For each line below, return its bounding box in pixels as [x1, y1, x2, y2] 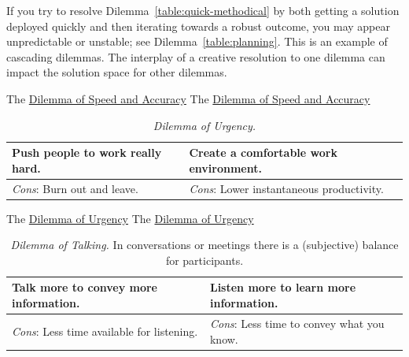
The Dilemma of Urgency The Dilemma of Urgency [6, 210, 254, 226]
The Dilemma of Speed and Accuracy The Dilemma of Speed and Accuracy [6, 90, 370, 106]
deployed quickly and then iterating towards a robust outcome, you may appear [6, 17, 390, 34]
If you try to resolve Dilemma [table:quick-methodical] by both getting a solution [6, 2, 400, 18]
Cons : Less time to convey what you [209, 314, 385, 331]
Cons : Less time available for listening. [12, 322, 198, 339]
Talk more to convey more [12, 279, 157, 296]
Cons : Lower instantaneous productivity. [189, 180, 384, 196]
